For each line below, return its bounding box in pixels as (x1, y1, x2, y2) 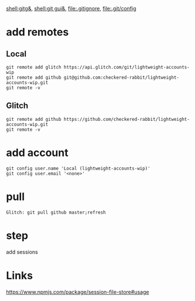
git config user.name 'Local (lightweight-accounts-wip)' (6, 165, 150, 171)
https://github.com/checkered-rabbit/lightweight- (63, 116, 190, 122)
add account (6, 146, 69, 159)
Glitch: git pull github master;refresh (6, 209, 107, 215)
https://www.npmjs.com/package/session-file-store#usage (6, 288, 149, 295)
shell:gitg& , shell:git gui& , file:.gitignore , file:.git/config (6, 5, 136, 12)
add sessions (6, 248, 38, 255)
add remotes (6, 26, 69, 39)
